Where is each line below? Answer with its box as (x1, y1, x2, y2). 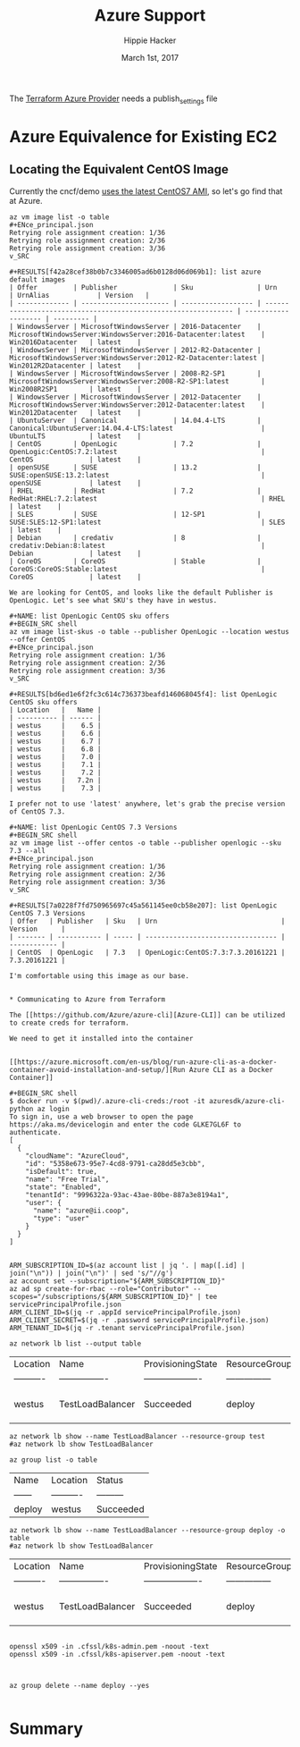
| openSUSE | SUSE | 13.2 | (9, 462, 262, 472)
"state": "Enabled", (25, 1182, 102, 1192)
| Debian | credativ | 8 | (9, 533, 262, 542)
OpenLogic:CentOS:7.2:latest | (9, 447, 266, 456)
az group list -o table (9, 1455, 98, 1464)
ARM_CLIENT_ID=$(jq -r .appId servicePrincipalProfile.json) (9, 1307, 242, 1317)
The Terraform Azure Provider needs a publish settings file (9, 93, 218, 105)
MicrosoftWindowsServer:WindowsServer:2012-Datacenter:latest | (9, 400, 266, 409)
